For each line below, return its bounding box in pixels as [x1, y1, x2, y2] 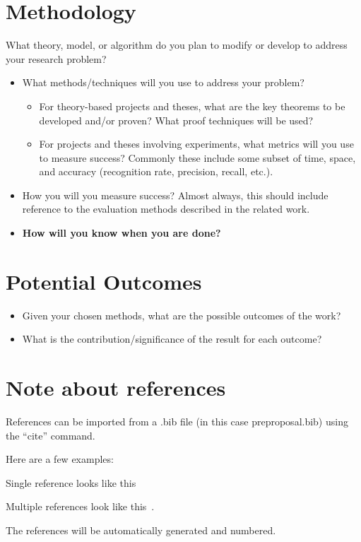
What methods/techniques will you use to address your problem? [22, 75, 304, 90]
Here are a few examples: [6, 452, 114, 466]
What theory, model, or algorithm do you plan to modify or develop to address [6, 37, 348, 52]
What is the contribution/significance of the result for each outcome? [22, 331, 322, 346]
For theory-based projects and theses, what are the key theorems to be [39, 98, 345, 113]
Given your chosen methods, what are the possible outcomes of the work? [22, 307, 341, 322]
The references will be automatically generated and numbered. [6, 523, 276, 538]
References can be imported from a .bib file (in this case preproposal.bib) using [6, 414, 348, 429]
